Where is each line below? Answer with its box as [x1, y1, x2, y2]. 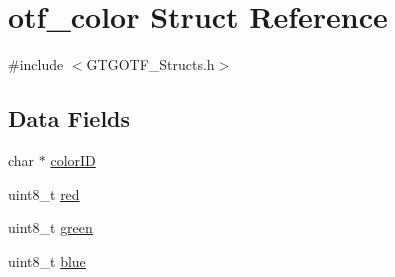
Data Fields [8, 103, 131, 134]
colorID [50, 149, 96, 170]
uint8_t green [8, 217, 93, 238]
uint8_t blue [8, 250, 86, 271]
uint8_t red [8, 183, 80, 204]
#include [8, 54, 64, 75]
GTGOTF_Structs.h [86, 54, 215, 75]
